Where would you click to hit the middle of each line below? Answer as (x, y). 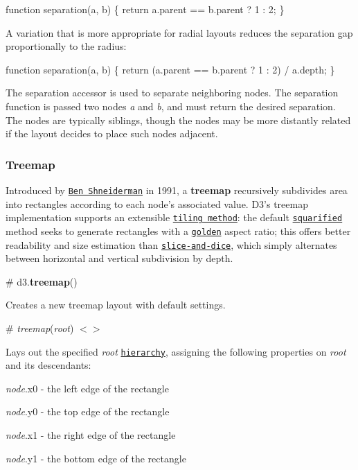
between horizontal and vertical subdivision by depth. (119, 258)
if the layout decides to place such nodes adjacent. (112, 133)
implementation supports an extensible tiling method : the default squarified (174, 217)
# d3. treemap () (42, 281)
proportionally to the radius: (66, 46)
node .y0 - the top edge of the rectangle (88, 411)
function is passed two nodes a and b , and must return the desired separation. (171, 106)
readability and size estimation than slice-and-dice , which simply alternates (171, 244)
